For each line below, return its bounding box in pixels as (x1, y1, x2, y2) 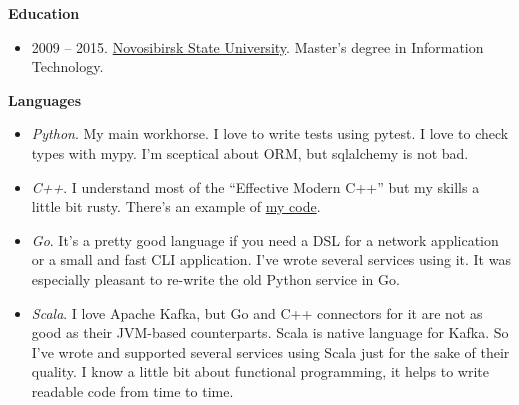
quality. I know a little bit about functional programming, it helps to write (31, 361, 489, 382)
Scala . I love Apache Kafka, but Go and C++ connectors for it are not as (31, 302, 483, 323)
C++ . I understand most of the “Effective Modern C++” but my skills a (31, 176, 480, 197)
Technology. (31, 56, 104, 77)
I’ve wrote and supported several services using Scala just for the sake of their (31, 341, 510, 362)
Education (8, 3, 80, 23)
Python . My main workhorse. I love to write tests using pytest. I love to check (31, 123, 509, 144)
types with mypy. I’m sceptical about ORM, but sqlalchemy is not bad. (31, 142, 469, 163)
